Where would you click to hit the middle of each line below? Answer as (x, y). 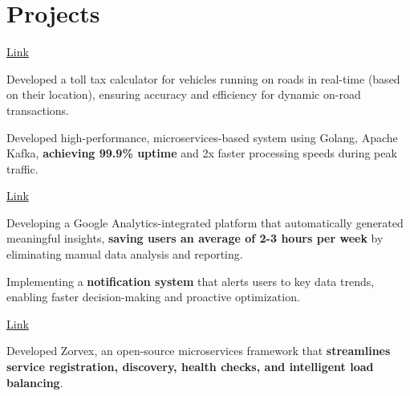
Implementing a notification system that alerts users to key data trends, (191, 281)
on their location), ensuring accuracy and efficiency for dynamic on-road (184, 94)
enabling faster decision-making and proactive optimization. (153, 297)
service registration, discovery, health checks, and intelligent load (190, 367)
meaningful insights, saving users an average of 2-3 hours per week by (195, 238)
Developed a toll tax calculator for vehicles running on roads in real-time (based (203, 78)
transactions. (38, 110)
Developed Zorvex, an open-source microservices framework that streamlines (199, 351)
